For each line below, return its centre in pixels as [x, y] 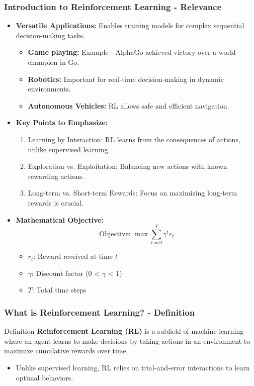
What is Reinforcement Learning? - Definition [100, 312]
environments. [49, 89]
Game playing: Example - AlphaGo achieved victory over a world [132, 52]
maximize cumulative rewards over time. [66, 351]
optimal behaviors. [45, 377]
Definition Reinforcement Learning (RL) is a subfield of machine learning [124, 331]
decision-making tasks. [50, 35]
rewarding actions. [56, 176]
